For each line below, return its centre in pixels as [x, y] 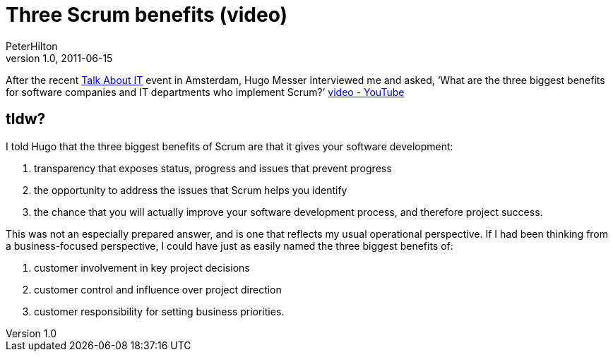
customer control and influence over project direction [158, 289]
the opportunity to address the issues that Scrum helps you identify [191, 190]
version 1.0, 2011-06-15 [59, 58]
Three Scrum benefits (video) [147, 15]
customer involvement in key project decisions [142, 267]
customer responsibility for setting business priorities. [159, 311]
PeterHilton [32, 46]
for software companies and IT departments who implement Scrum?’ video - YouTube [205, 92]
